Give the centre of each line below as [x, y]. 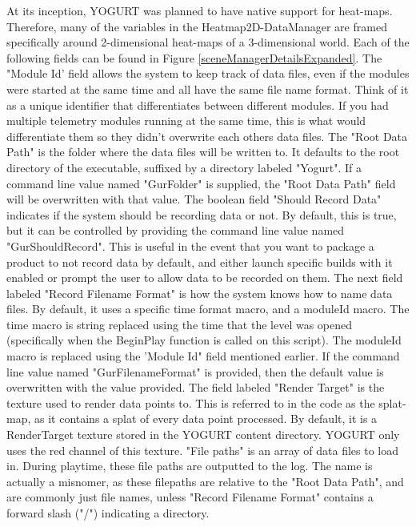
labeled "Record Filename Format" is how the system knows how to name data [200, 293]
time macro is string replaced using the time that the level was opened [180, 324]
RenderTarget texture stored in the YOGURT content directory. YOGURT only [203, 434]
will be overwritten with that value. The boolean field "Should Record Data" [194, 199]
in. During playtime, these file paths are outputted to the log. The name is [190, 466]
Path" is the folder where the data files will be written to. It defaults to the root [203, 152]
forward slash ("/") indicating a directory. [108, 513]
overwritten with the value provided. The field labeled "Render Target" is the [196, 387]
